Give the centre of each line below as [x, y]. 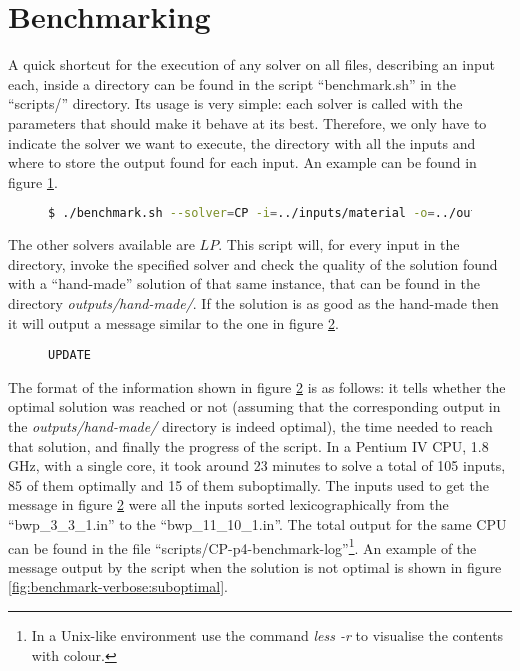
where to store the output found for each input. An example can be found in [242, 162]
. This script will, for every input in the [339, 244]
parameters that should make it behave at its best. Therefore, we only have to [247, 122]
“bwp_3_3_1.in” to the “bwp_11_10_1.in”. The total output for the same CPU [257, 523]
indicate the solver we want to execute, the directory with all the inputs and [242, 142]
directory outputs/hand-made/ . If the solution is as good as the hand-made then [253, 302]
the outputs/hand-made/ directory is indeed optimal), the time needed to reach [250, 425]
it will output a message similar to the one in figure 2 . [173, 322]
